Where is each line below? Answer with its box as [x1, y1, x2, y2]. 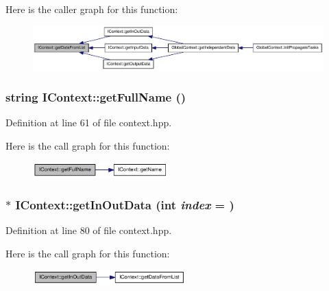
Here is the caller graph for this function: [5, 2, 178, 16]
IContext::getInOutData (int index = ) [15, 196, 234, 213]
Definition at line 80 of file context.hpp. [5, 223, 172, 237]
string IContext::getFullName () [5, 89, 186, 106]
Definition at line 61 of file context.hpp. [5, 115, 172, 130]
